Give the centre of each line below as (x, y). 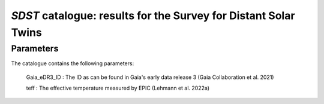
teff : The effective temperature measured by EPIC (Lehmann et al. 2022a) (118, 88)
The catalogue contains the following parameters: (73, 63)
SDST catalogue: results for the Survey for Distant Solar (153, 16)
